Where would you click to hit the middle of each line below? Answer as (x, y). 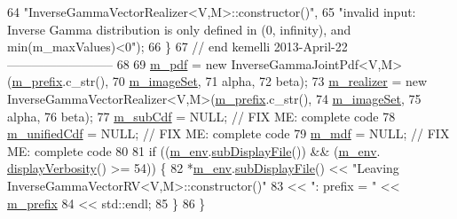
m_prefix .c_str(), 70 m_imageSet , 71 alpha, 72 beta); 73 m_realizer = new (220, 81)
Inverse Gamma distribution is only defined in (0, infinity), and (179, 29)
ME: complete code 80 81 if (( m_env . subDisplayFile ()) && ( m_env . (194, 150)
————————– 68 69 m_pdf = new (117, 63)
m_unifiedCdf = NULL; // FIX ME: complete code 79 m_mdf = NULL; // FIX (228, 133)
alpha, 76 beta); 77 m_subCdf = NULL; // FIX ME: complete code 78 (201, 116)
